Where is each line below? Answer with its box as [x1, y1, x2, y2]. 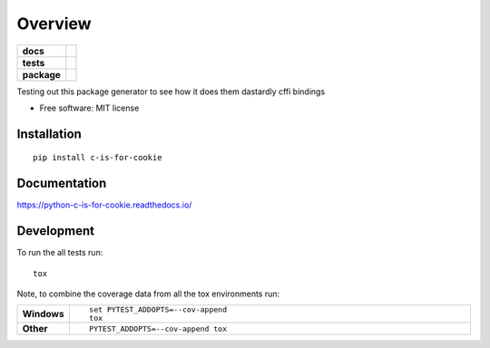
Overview [16, 14, 92, 34]
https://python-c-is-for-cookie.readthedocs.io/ [16, 199, 192, 210]
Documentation [16, 176, 107, 191]
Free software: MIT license [39, 102, 140, 113]
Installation [16, 126, 82, 141]
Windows [22, 308, 64, 321]
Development [16, 223, 95, 239]
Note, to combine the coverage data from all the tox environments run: [16, 288, 280, 299]
